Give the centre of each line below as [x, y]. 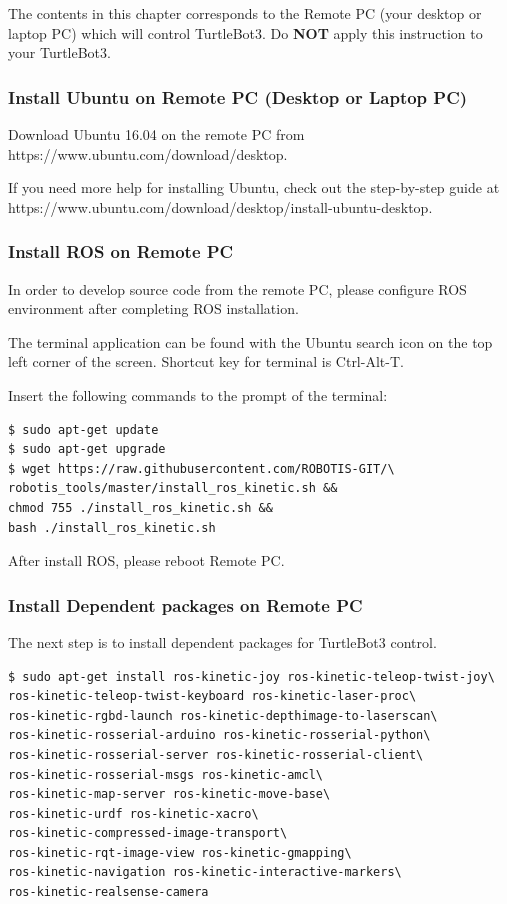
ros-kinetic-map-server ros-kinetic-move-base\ [169, 794]
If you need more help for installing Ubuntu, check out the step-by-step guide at [254, 187]
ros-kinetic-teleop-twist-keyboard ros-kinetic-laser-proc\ [212, 696]
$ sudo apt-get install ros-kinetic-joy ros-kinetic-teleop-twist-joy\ [251, 676]
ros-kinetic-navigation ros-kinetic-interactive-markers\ [205, 872]
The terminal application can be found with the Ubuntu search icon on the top [250, 341]
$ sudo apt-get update [83, 429]
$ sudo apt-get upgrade [87, 449]
